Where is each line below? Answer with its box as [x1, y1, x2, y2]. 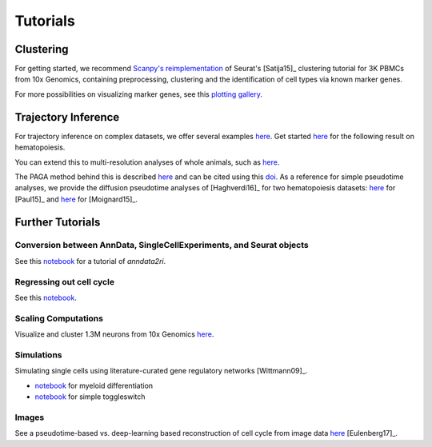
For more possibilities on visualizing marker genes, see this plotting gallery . [14, 89, 263, 99]
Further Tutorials [14, 215, 101, 229]
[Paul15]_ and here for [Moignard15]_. [14, 194, 138, 204]
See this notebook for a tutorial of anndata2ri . [14, 256, 166, 265]
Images [14, 412, 45, 423]
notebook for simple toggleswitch [34, 392, 146, 401]
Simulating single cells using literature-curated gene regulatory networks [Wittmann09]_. [14, 366, 308, 376]
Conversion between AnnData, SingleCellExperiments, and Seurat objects [14, 240, 309, 251]
